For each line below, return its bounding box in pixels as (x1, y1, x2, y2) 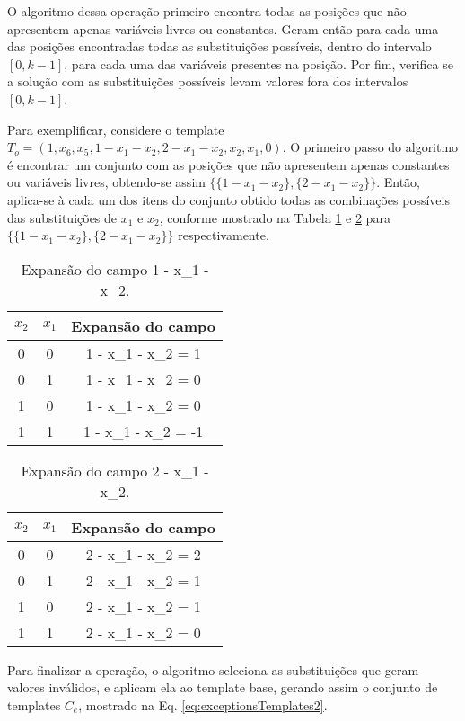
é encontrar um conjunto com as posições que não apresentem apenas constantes (7, 155, 450, 174)
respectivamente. (178, 226, 269, 245)
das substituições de (7, 208, 118, 227)
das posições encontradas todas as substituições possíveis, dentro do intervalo (7, 37, 432, 56)
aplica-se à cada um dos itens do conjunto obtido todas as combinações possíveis (7, 190, 450, 209)
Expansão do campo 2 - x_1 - (21, 459, 209, 481)
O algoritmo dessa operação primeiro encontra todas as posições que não (7, 2, 407, 20)
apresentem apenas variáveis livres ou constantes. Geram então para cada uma (7, 19, 439, 38)
